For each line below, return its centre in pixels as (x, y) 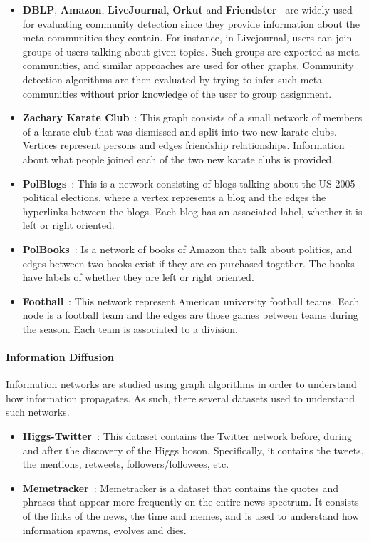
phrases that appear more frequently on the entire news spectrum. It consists (191, 502)
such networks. (38, 412)
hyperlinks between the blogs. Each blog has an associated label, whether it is (192, 211)
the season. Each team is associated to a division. (130, 328)
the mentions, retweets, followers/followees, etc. (126, 464)
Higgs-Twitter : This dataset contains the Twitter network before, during (187, 436)
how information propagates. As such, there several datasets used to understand (181, 398)
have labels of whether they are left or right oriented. (138, 277)
